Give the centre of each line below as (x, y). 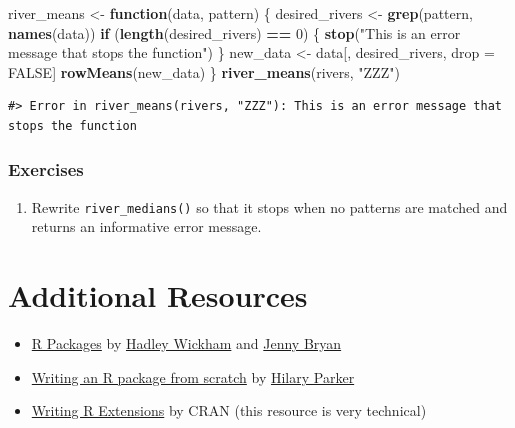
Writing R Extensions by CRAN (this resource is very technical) (229, 410)
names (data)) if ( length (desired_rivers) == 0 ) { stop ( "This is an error (234, 32)
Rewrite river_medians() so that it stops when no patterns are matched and (269, 206)
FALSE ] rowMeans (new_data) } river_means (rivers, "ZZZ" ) (204, 71)
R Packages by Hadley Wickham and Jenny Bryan (186, 343)
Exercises (46, 169)
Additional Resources (158, 295)
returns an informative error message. (146, 226)
